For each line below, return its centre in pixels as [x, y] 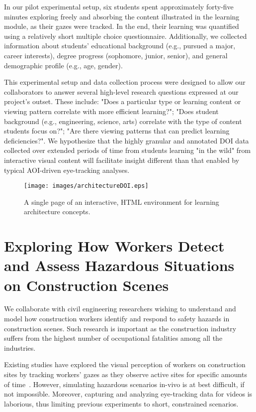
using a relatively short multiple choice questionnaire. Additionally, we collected [126, 36]
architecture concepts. [57, 211]
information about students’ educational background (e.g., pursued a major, [120, 46]
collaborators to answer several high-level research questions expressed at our [121, 91]
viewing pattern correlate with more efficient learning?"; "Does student [111, 111]
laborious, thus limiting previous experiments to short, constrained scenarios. [121, 403]
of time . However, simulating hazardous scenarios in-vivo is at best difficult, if [124, 384]
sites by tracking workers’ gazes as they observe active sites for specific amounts [126, 374]
